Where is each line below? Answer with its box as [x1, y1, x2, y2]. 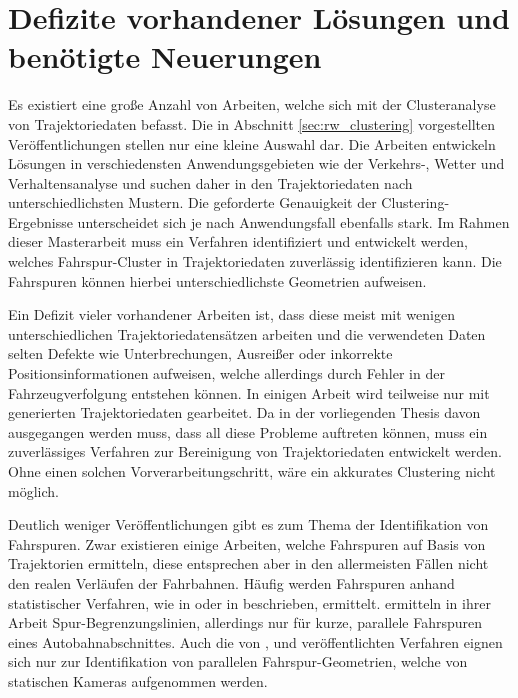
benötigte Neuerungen [8, 36, 322, 77]
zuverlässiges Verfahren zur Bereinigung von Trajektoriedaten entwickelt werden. [8, 441, 502, 462]
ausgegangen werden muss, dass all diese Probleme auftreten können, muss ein [8, 421, 488, 442]
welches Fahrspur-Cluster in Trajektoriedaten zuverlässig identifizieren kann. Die [8, 251, 502, 272]
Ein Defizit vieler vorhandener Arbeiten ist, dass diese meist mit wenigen [8, 304, 455, 325]
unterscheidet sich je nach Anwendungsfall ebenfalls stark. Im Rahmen [77, 211, 510, 232]
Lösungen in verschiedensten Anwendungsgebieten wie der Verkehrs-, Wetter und [8, 153, 505, 174]
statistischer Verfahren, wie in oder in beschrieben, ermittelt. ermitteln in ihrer [8, 592, 491, 613]
